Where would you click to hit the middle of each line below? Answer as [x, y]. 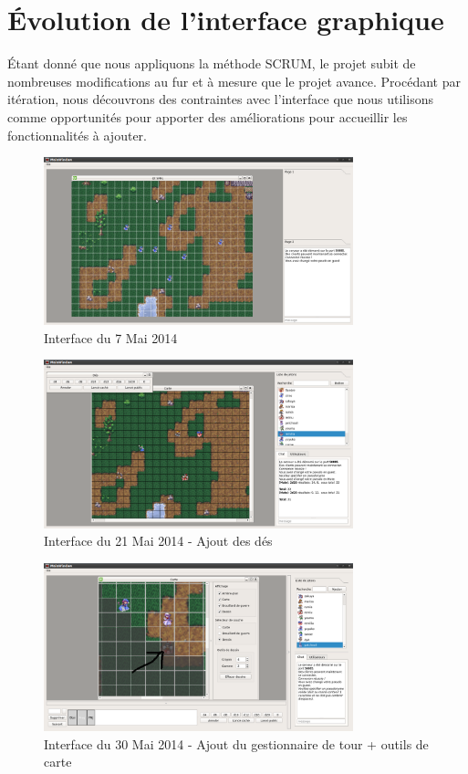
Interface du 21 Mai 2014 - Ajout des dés [158, 541]
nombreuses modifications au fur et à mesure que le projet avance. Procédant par [234, 81]
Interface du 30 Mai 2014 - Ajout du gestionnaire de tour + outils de [236, 743]
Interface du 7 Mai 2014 [111, 337]
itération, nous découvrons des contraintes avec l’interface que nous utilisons [220, 99]
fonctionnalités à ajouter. [77, 135]
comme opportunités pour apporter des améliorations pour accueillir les [208, 116]
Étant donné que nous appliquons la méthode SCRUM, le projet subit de [212, 63]
